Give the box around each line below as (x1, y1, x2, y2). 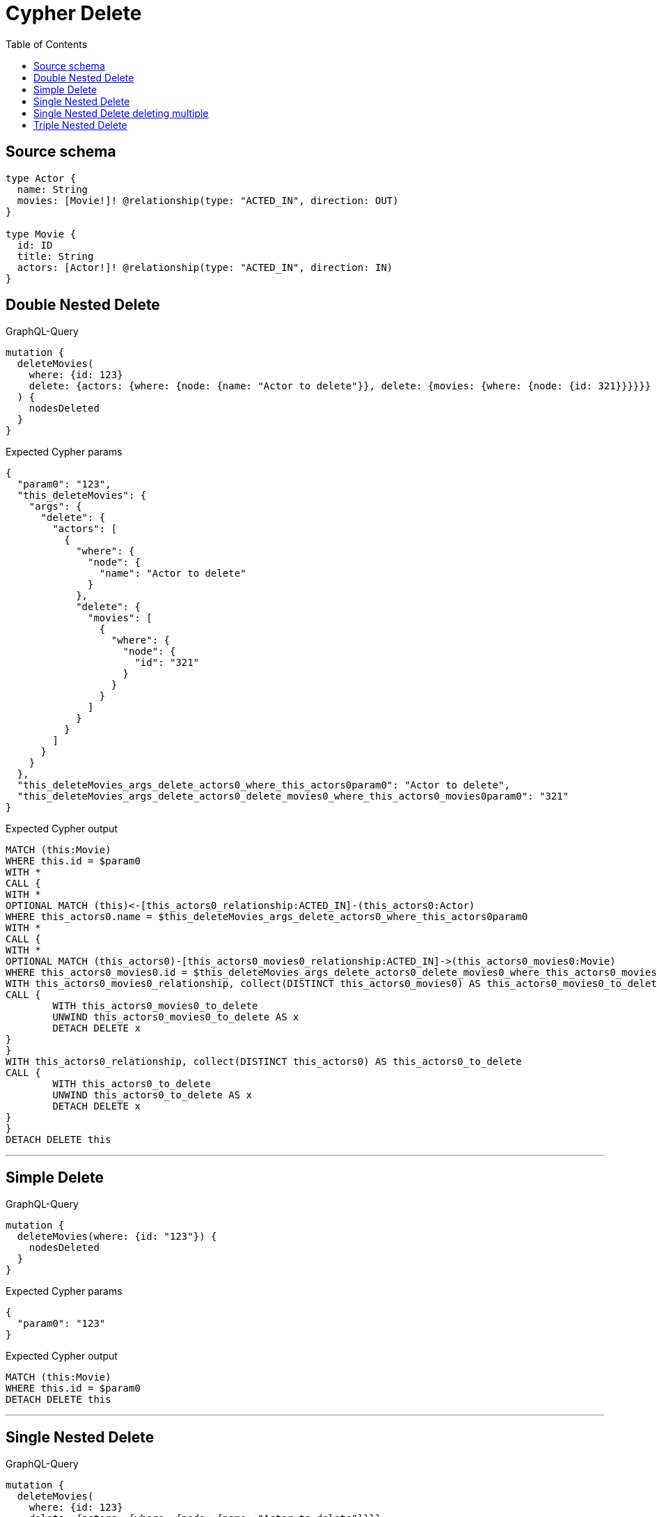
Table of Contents (6, 38, 88, 50)
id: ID (17, 239, 53, 251)
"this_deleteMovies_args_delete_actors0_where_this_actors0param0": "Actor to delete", (17, 779, 510, 791)
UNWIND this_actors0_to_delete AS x (52, 1089, 253, 1101)
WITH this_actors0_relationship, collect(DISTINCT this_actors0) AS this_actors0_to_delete (6, 1056, 522, 1068)
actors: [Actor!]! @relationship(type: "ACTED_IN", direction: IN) (17, 261, 393, 273)
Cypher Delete (6, 1, 142, 25)
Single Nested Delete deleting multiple (33, 107, 209, 119)
